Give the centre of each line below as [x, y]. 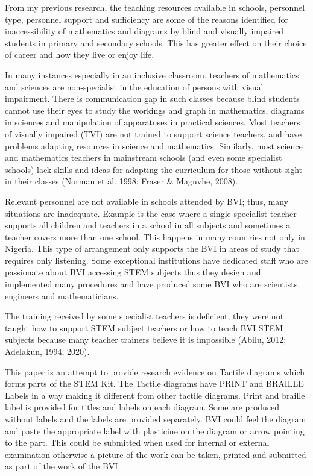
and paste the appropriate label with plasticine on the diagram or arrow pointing [155, 431]
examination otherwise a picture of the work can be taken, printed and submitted [156, 454]
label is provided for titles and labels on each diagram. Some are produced [142, 407]
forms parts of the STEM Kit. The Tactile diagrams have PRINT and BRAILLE [154, 384]
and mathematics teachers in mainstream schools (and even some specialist [144, 158]
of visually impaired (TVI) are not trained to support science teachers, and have [153, 133]
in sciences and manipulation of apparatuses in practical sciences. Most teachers [153, 122]
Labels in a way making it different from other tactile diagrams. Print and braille [155, 395]
